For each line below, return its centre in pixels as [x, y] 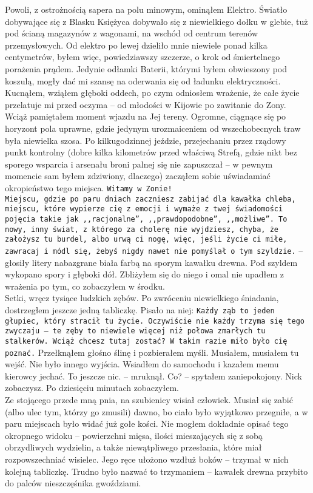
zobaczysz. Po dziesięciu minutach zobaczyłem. [92, 388]
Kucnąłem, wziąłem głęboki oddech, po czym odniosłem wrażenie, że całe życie [152, 93]
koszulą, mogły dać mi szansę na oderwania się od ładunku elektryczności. [143, 80]
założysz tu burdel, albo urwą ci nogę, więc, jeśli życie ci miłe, [146, 240]
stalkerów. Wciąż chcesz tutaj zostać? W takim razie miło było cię [146, 341]
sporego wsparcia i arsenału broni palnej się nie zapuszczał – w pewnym [139, 164]
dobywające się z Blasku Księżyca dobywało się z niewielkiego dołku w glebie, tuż [156, 21]
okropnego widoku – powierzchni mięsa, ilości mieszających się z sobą [134, 435]
